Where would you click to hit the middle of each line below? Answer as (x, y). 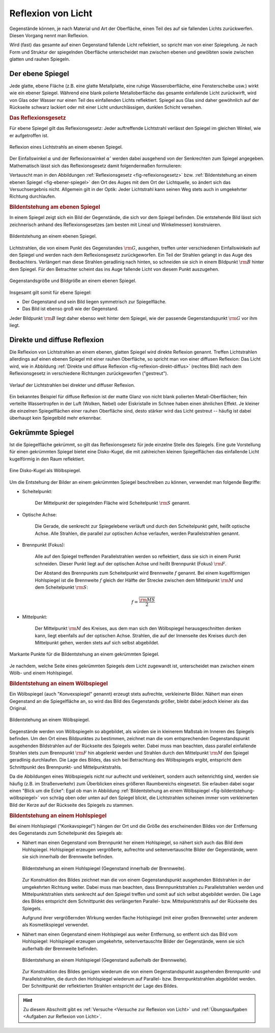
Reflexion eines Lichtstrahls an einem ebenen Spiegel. (66, 147)
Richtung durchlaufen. (33, 197)
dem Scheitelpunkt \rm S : (62, 587)
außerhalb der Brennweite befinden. (60, 948)
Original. (18, 709)
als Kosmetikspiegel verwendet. (56, 925)
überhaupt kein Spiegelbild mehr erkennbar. (56, 418)
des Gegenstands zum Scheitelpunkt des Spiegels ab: (66, 833)
